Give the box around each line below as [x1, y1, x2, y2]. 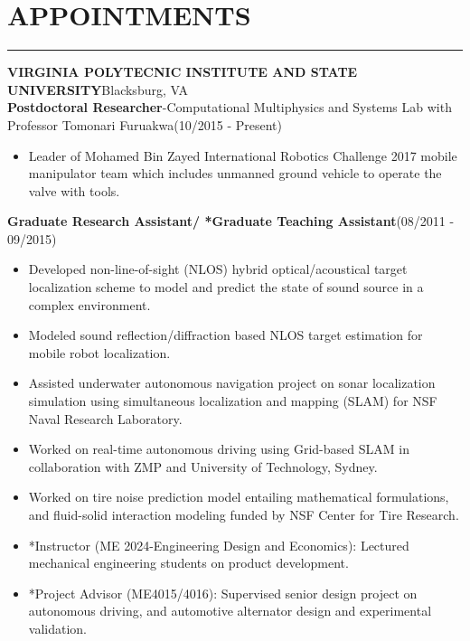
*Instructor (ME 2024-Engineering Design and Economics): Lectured [28, 535, 409, 554]
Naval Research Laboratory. [28, 409, 183, 428]
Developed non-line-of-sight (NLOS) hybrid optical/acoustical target [28, 259, 408, 278]
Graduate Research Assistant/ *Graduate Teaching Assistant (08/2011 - [7, 212, 455, 231]
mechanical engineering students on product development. [28, 553, 349, 572]
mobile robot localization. [28, 343, 171, 362]
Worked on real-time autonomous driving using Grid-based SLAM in [28, 439, 409, 458]
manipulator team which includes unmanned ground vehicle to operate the [28, 164, 442, 183]
